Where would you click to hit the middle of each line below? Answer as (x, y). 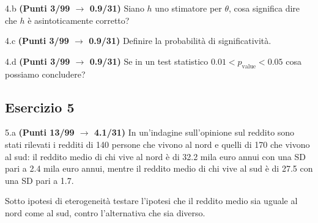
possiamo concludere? (45, 74)
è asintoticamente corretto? (79, 20)
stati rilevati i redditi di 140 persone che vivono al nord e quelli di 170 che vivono (157, 144)
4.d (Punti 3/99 (38, 61)
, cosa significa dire (264, 8)
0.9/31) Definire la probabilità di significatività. (180, 41)
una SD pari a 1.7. (39, 180)
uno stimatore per (188, 8)
